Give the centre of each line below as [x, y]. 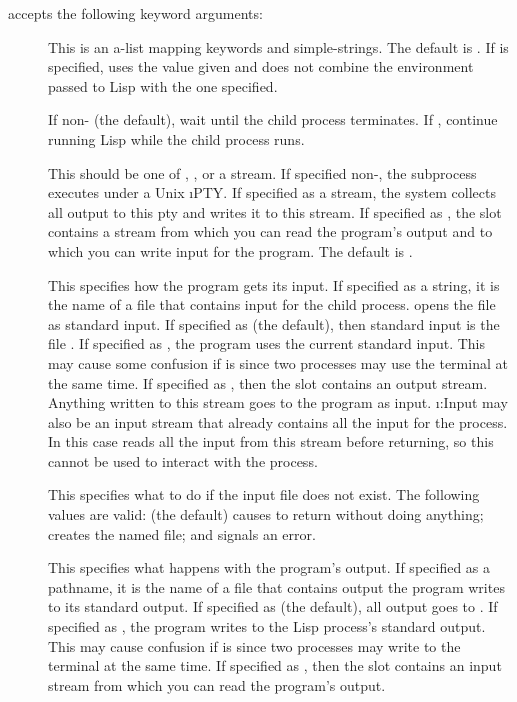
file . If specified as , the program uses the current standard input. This [266, 343]
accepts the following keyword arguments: [135, 13]
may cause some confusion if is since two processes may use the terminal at [278, 362]
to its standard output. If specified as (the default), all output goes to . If [273, 606]
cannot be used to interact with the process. [183, 460]
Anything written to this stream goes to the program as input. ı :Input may [278, 402]
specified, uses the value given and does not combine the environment [261, 66]
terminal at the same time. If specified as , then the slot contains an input [275, 665]
